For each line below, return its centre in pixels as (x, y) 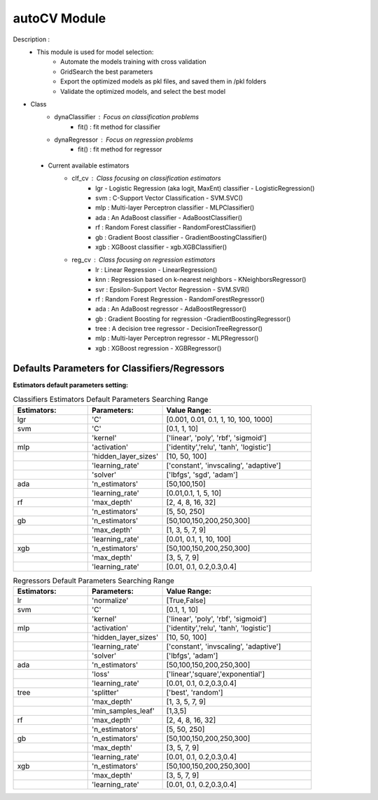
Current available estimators (89, 165)
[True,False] (186, 600)
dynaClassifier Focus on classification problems (127, 117)
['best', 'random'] (195, 692)
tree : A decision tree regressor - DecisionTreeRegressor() (179, 329)
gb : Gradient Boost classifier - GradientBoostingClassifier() (181, 237)
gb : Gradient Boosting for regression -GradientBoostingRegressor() (193, 318)
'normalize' (110, 600)
